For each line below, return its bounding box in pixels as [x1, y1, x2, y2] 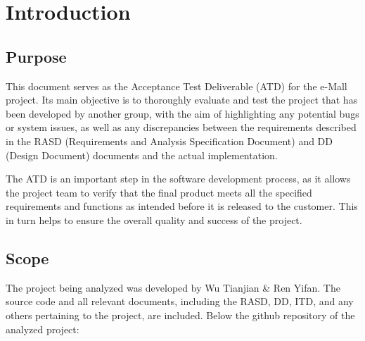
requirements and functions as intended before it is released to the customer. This [6, 199, 358, 213]
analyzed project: [6, 321, 79, 336]
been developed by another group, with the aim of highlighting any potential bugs [6, 106, 359, 120]
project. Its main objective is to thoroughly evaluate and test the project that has [6, 92, 358, 107]
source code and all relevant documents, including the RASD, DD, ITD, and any [6, 294, 354, 309]
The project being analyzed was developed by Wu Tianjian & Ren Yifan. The [6, 280, 340, 294]
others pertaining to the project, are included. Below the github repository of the [6, 307, 355, 322]
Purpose [6, 45, 67, 67]
